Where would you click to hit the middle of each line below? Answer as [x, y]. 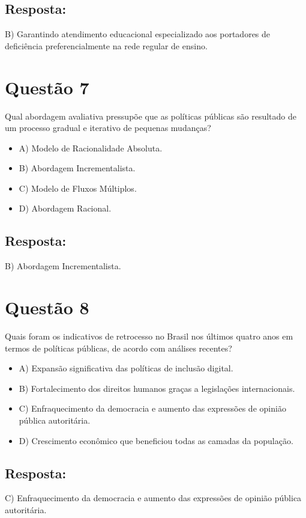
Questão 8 [47, 307]
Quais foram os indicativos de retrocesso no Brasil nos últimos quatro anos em [149, 336]
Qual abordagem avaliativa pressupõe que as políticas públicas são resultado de [151, 116]
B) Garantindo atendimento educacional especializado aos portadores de [138, 34]
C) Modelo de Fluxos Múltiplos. [78, 188]
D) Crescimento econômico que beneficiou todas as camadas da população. [156, 440]
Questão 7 [47, 87]
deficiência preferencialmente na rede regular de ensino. [106, 45]
